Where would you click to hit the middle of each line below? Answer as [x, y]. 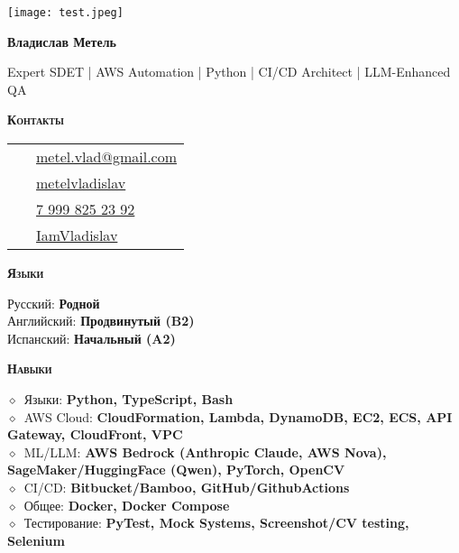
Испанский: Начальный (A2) [92, 338]
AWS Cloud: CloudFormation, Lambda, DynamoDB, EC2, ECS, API [238, 416]
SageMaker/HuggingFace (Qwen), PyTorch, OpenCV [176, 470]
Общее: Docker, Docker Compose [127, 505]
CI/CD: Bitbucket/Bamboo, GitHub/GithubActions [187, 487]
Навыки [30, 369]
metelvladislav [81, 183]
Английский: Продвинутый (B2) [101, 321]
